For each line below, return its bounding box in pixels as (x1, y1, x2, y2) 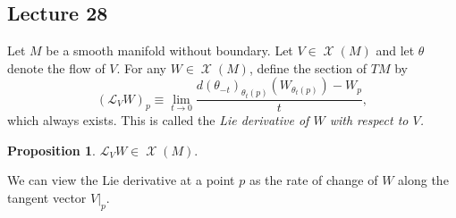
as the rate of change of (249, 171, 378, 189)
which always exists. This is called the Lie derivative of (7, 111, 309, 130)
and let (376, 41, 415, 60)
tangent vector (7, 189, 87, 207)
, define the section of (249, 58, 367, 77)
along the (398, 171, 449, 189)
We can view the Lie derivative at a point (7, 171, 235, 189)
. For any (116, 58, 166, 77)
